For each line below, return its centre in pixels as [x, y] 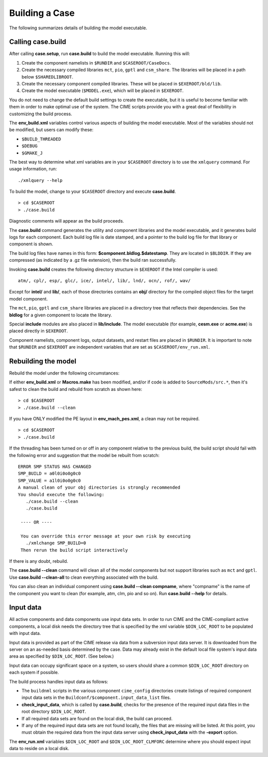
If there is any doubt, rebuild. [39, 561]
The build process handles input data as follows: [59, 681]
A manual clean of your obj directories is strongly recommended [99, 488]
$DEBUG [30, 146]
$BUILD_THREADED [41, 139]
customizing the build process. [41, 114]
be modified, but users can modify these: [51, 130]
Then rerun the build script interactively [74, 550]
